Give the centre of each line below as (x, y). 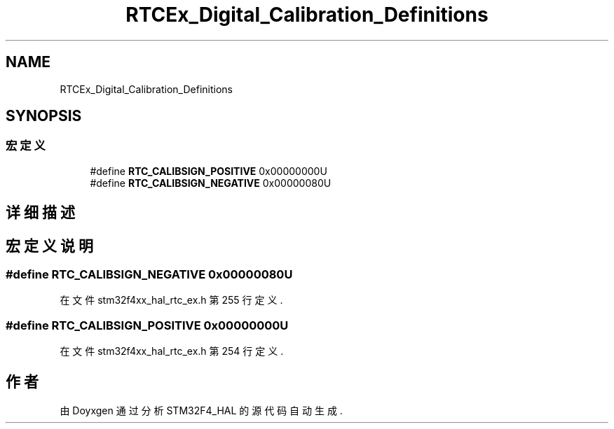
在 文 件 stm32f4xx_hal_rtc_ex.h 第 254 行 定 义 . (172, 351)
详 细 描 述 (40, 213)
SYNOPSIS (44, 116)
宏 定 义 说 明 (49, 246)
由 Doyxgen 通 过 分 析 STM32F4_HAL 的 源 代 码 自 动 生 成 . (201, 411)
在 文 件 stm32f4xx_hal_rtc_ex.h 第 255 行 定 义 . (171, 300)
